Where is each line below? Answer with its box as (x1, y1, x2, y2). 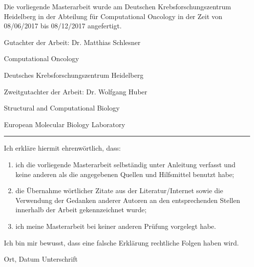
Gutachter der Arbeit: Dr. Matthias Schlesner (4, 37, 141, 47)
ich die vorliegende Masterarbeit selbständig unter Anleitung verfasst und (15, 159, 235, 169)
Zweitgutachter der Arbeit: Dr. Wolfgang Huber (4, 86, 148, 96)
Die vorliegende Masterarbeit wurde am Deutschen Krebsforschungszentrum (4, 1, 231, 11)
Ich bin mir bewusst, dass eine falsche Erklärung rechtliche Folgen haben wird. (4, 237, 239, 247)
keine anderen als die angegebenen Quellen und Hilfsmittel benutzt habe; (15, 169, 234, 179)
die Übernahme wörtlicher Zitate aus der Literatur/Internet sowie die (15, 185, 223, 196)
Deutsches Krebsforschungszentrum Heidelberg (4, 69, 144, 80)
